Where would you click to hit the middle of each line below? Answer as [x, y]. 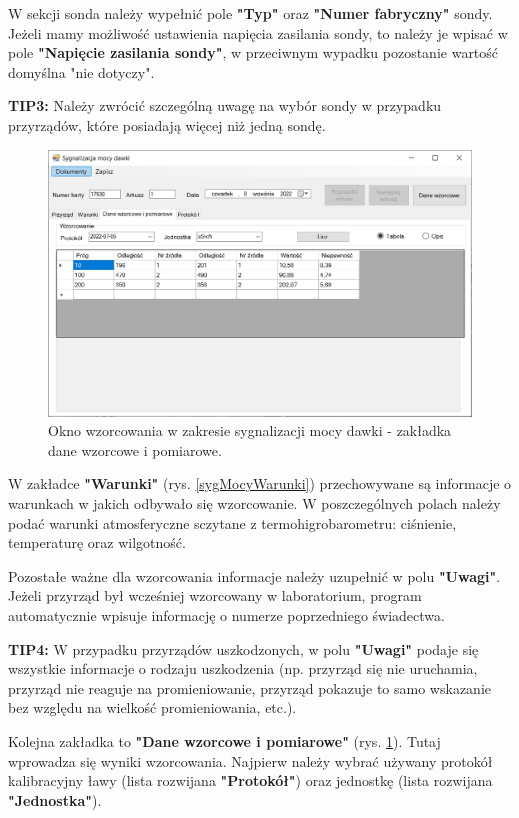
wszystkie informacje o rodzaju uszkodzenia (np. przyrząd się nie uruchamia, [243, 668]
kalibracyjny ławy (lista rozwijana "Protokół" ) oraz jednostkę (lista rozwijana [250, 780]
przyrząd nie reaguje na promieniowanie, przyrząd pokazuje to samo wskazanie [249, 687]
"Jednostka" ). [55, 799]
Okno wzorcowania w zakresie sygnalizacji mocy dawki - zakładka [250, 430]
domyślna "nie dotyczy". [81, 71]
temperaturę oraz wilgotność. [97, 542]
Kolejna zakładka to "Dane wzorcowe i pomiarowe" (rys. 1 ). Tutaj [224, 740]
